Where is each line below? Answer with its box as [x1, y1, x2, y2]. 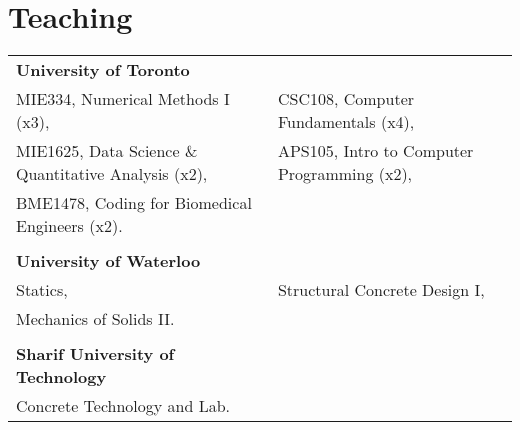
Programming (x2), [277, 162, 413, 186]
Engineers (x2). [16, 214, 123, 238]
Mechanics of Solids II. [16, 307, 175, 331]
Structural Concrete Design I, [277, 278, 485, 302]
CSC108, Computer [277, 87, 415, 111]
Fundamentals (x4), [277, 110, 415, 134]
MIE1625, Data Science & [16, 139, 198, 163]
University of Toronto [16, 58, 190, 82]
